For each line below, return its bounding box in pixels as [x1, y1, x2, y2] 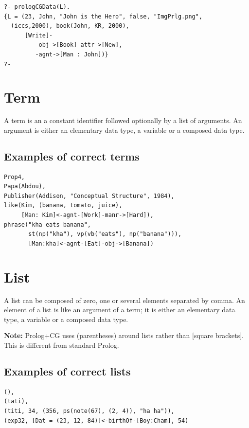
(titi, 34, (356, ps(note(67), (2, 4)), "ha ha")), [4, 407, 175, 414]
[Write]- [24, 32, 53, 39]
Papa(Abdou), [4, 183, 46, 190]
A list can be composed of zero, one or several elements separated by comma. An [4, 295, 245, 305]
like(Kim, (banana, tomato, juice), [4, 202, 123, 209]
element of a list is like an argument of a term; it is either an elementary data [4, 304, 235, 315]
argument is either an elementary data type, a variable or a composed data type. [4, 125, 245, 135]
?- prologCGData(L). [4, 3, 71, 10]
